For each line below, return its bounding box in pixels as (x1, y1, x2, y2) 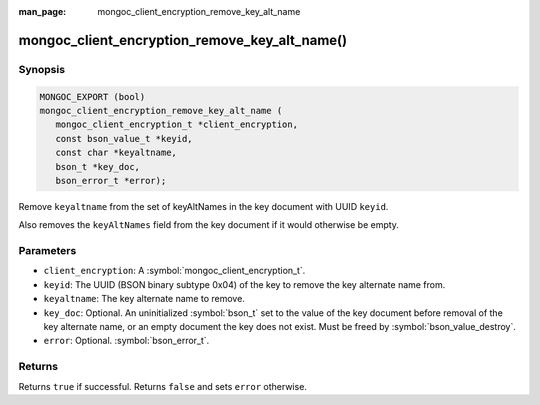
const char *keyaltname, (55, 147, 177, 159)
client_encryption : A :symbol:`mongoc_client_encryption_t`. (43, 265, 306, 277)
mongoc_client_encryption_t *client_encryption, (55, 119, 299, 130)
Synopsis (18, 62, 65, 76)
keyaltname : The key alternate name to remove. (43, 293, 245, 305)
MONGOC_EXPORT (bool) (39, 91, 146, 102)
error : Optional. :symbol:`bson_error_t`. (43, 335, 210, 347)
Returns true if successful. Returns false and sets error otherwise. (18, 380, 307, 392)
